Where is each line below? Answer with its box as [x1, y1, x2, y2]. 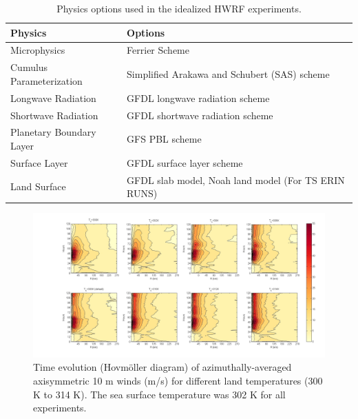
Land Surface [10, 179, 66, 194]
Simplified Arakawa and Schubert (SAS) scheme [127, 67, 330, 81]
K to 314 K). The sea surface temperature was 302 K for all [33, 387, 286, 401]
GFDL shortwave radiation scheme [127, 108, 273, 122]
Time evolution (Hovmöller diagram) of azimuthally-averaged [33, 360, 292, 374]
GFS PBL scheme [127, 132, 202, 146]
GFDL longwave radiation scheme [127, 90, 270, 105]
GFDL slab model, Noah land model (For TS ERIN [127, 172, 345, 187]
